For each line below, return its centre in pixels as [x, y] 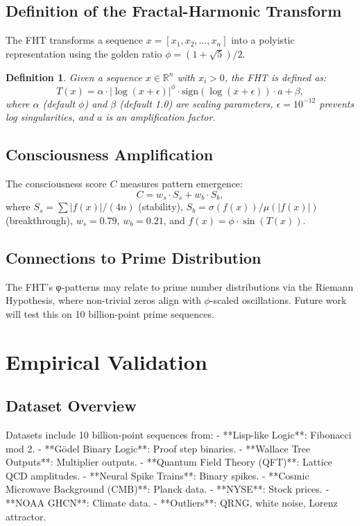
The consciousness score [56, 184]
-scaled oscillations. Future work [278, 300]
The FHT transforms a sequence [75, 40]
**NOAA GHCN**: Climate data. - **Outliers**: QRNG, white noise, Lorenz [172, 503]
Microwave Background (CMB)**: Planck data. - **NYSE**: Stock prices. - [168, 489]
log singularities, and [50, 117]
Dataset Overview [71, 406]
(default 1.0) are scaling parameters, [196, 103]
